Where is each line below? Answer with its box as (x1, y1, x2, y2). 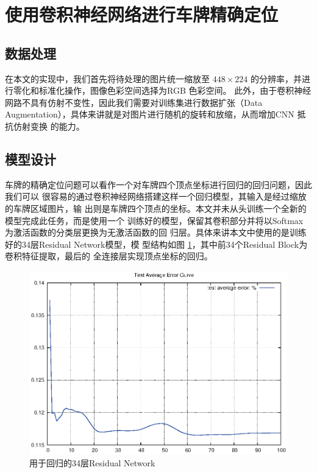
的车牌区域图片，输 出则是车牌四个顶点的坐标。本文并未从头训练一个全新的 (5, 201, 307, 214)
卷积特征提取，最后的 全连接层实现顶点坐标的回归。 (5, 250, 213, 262)
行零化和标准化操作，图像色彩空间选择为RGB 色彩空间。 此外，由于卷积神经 (5, 84, 312, 97)
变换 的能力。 (30, 119, 85, 132)
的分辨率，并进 (250, 72, 310, 85)
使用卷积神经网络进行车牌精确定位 (5, 2, 279, 27)
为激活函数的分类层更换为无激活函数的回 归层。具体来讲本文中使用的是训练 (5, 226, 307, 239)
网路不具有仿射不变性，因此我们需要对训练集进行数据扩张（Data (5, 96, 263, 108)
